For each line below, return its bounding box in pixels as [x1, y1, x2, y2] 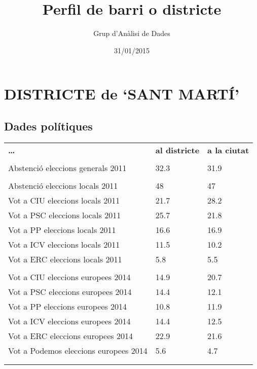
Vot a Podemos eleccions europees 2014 [8, 344, 148, 356]
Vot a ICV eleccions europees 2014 [8, 315, 131, 327]
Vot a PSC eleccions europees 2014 [8, 285, 132, 297]
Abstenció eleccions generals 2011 [8, 161, 127, 174]
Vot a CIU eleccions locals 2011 [8, 194, 120, 206]
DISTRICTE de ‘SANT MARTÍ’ [4, 83, 239, 104]
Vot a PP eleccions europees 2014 [8, 300, 127, 312]
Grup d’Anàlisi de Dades [93, 28, 170, 39]
